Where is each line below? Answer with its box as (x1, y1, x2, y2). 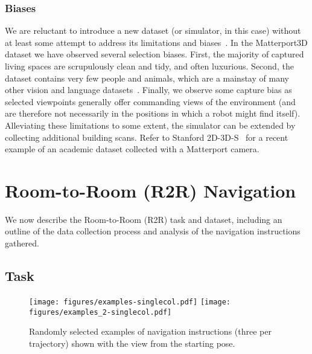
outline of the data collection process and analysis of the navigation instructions (5, 225, 301, 237)
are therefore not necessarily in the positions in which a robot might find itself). (5, 107, 301, 120)
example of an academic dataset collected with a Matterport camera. (5, 143, 259, 155)
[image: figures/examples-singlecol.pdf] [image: (29, 297, 231, 306)
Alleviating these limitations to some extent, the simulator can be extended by (5, 118, 296, 131)
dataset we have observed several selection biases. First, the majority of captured (5, 48, 304, 60)
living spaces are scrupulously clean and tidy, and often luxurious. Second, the (5, 60, 294, 72)
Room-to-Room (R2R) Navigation (5, 178, 296, 202)
